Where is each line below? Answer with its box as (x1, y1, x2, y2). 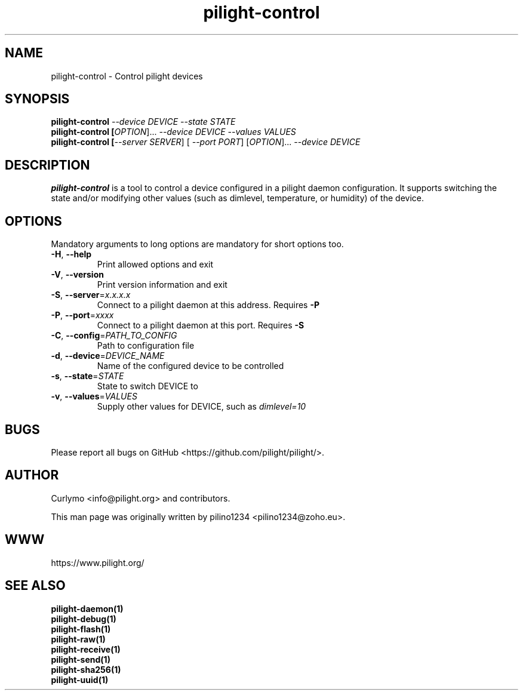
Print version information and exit (97, 279, 227, 290)
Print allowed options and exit (97, 259, 214, 270)
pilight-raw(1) (51, 634, 106, 644)
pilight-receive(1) (51, 644, 121, 654)
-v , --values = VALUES (51, 391, 137, 402)
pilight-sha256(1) (51, 664, 121, 675)
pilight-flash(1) (51, 623, 111, 634)
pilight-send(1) (51, 654, 110, 665)
